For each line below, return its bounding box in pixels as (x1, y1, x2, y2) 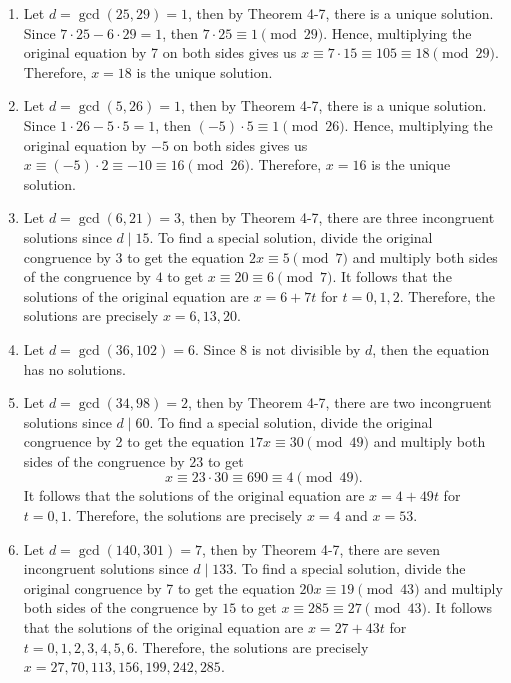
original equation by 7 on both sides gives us (23, 42, 297, 63)
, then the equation (372, 338, 490, 359)
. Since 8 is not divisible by (194, 338, 361, 359)
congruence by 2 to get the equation (23, 431, 245, 452)
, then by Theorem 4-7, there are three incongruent (180, 207, 495, 228)
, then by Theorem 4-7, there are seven (201, 538, 441, 559)
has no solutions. (23, 358, 126, 379)
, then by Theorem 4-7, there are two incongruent (187, 392, 492, 413)
